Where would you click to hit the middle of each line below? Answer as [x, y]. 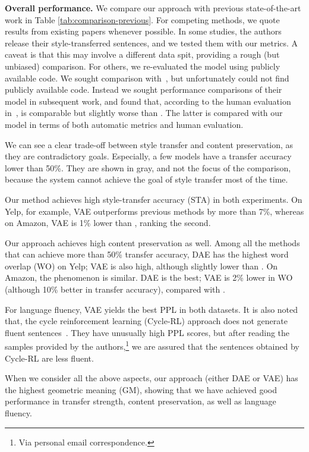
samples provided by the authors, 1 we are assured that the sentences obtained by [152, 346]
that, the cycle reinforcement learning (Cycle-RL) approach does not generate [146, 321]
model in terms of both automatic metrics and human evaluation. [124, 124]
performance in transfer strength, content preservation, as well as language [141, 401]
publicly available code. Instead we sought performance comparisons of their [144, 90]
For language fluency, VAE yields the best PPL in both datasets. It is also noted [152, 309]
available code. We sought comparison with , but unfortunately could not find [147, 78]
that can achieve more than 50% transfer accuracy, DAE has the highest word [147, 254]
